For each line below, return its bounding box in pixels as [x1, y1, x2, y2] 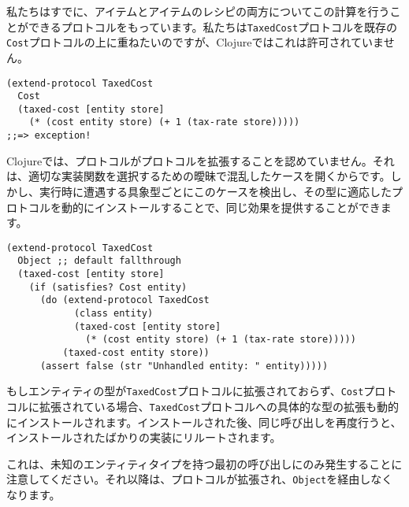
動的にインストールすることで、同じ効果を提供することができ [61, 198, 381, 215]
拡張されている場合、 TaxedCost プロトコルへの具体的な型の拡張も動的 [39, 398, 400, 414]
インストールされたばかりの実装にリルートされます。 [6, 429, 281, 446]
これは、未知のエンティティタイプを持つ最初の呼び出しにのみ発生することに [6, 455, 403, 472]
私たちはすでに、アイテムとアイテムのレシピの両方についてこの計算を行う [6, 3, 390, 19]
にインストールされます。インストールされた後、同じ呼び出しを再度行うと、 [6, 413, 402, 430]
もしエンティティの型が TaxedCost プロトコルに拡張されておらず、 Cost [6, 383, 364, 399]
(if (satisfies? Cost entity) [28, 281, 188, 293]
